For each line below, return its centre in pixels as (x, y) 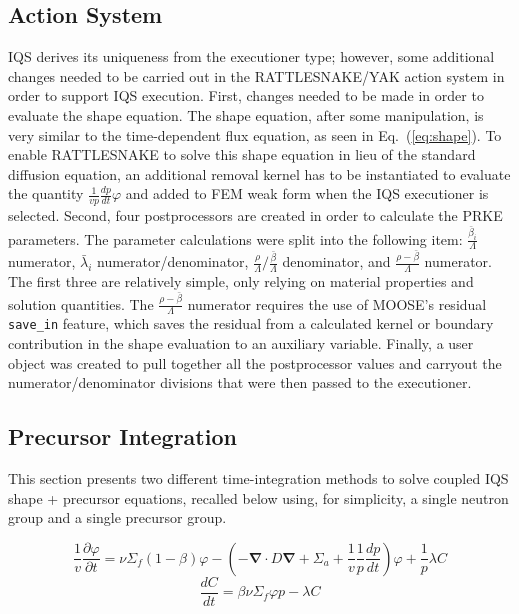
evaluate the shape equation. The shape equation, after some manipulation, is (246, 114)
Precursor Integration (122, 436)
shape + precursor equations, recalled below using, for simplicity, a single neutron (258, 497)
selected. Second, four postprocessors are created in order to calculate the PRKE (255, 215)
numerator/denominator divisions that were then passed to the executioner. (240, 382)
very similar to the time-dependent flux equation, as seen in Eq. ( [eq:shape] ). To (255, 134)
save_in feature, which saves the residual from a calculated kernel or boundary (251, 323)
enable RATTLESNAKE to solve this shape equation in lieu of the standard (242, 154)
